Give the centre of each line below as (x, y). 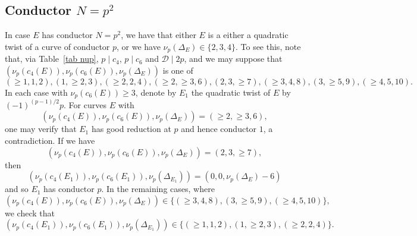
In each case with (36, 92)
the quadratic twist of (231, 92)
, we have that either (159, 35)
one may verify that (41, 129)
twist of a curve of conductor (57, 46)
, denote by (156, 92)
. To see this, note (268, 46)
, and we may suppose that (233, 59)
